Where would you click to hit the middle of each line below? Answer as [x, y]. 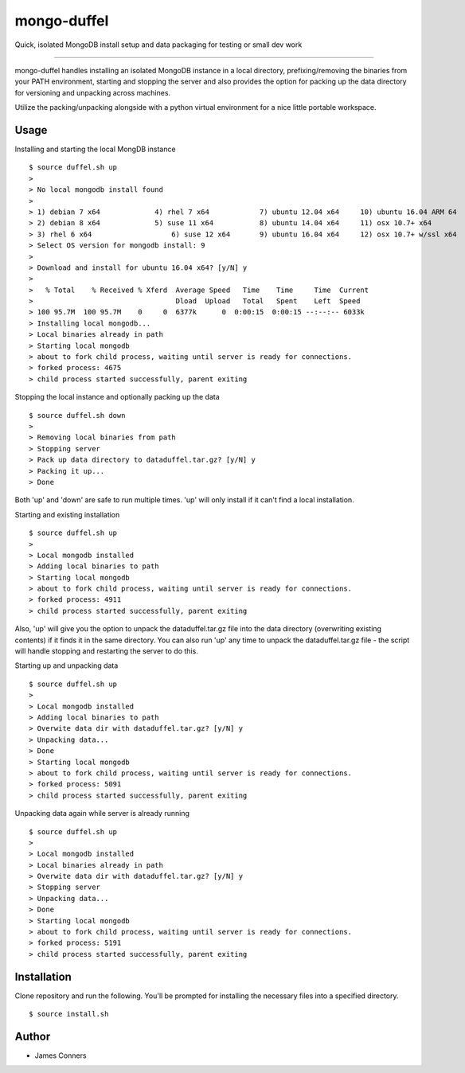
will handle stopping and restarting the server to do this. [106, 651]
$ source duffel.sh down [77, 415]
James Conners [61, 1055]
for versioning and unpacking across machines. [93, 92]
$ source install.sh [69, 1014]
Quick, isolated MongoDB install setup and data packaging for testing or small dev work [158, 45]
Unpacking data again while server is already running [102, 814]
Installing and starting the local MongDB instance [95, 149]
